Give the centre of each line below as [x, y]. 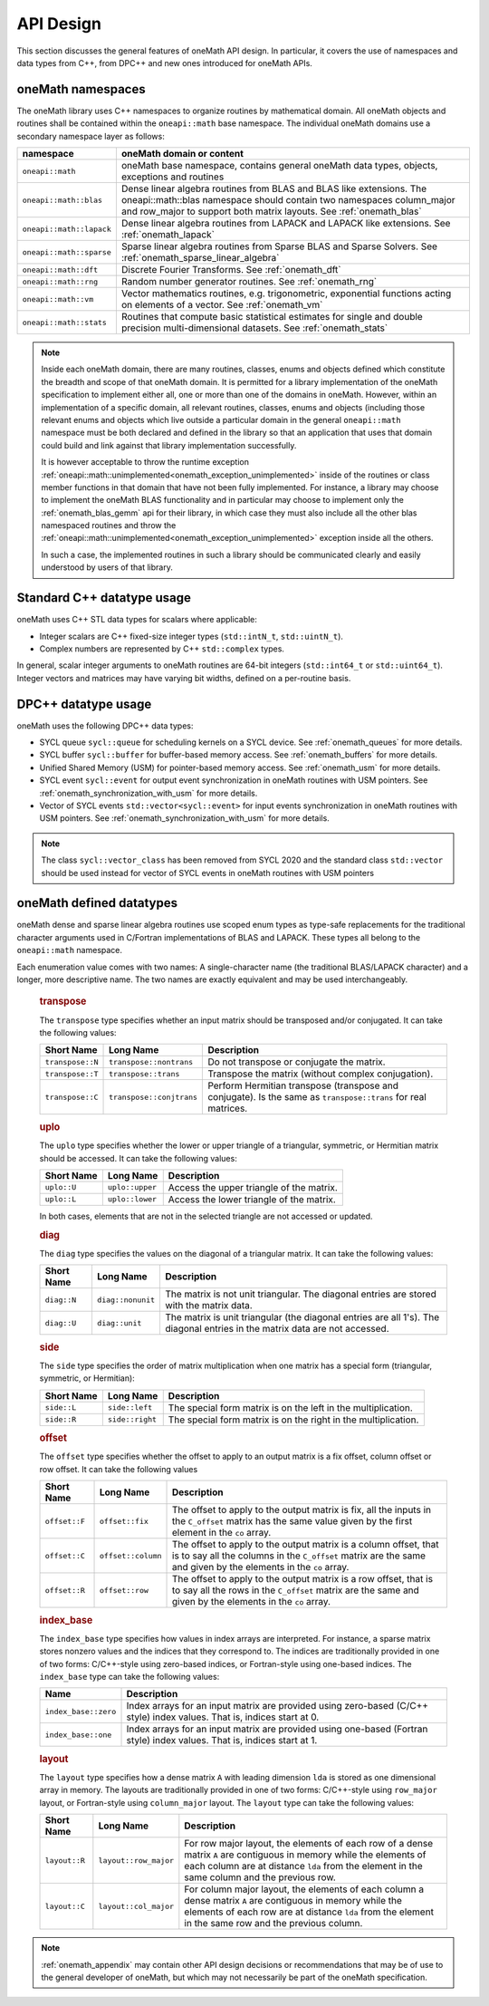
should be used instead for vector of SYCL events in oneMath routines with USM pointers [208, 873]
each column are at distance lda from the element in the [303, 1866]
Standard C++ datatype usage [104, 598]
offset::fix [124, 1521]
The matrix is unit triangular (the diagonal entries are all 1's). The [302, 1317]
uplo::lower [132, 1199]
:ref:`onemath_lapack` [168, 235]
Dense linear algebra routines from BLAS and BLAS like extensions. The [274, 188]
